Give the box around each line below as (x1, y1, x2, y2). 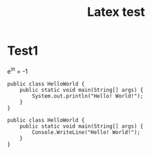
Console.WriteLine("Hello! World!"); (32, 128, 140, 135)
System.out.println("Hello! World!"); (32, 93, 144, 99)
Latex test (87, 4, 145, 20)
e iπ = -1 (7, 66, 28, 75)
